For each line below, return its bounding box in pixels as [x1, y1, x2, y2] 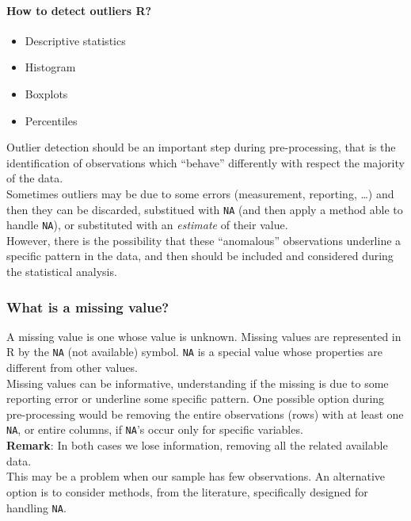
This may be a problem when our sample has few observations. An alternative [6, 468, 386, 485]
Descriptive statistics [25, 32, 126, 48]
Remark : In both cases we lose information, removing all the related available [6, 437, 388, 454]
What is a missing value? [6, 297, 169, 316]
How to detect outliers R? [6, 2, 152, 18]
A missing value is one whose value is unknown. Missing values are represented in [6, 328, 401, 344]
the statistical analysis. [6, 263, 117, 280]
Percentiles [25, 112, 78, 128]
